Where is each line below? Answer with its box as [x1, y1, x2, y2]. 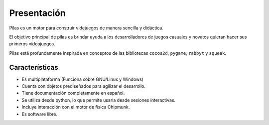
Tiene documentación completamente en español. [21, 90, 125, 96]
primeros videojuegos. [9, 41, 56, 47]
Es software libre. [21, 111, 58, 117]
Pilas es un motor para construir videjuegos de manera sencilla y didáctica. [9, 25, 164, 31]
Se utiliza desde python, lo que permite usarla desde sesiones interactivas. [21, 97, 176, 103]
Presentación [9, 7, 66, 18]
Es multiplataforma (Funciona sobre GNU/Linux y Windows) [21, 76, 144, 82]
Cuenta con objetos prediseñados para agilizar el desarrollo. [21, 83, 146, 89]
